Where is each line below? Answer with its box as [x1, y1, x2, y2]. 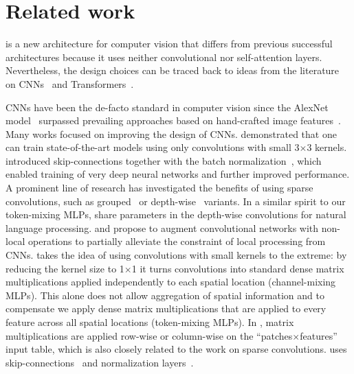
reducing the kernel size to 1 [5, 261, 124, 275]
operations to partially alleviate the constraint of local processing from [28, 234, 326, 248]
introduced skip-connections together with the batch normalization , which [5, 153, 322, 167]
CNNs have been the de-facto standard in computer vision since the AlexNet [5, 100, 329, 114]
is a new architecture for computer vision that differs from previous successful [5, 36, 333, 51]
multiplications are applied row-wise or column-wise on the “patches [5, 328, 293, 342]
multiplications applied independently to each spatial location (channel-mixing [5, 274, 336, 289]
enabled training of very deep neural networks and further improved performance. [5, 167, 350, 181]
